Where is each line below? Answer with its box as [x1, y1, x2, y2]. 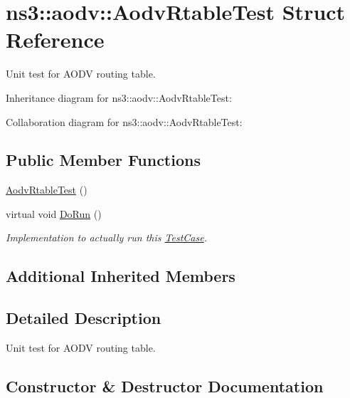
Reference [6, 25, 105, 54]
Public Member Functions [6, 149, 201, 171]
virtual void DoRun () [6, 206, 102, 221]
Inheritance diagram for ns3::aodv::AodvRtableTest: [6, 90, 232, 105]
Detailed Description [6, 307, 161, 329]
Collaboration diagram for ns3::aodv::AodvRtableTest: [6, 114, 243, 129]
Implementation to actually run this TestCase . [6, 230, 207, 245]
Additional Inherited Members [6, 265, 235, 287]
